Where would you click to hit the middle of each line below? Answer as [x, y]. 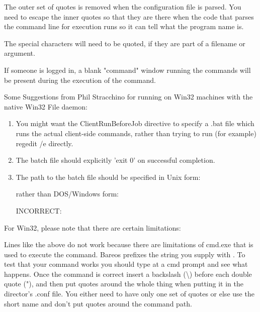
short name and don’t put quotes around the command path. [98, 303]
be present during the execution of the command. [80, 80]
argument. [20, 53]
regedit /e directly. [45, 143]
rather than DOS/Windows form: [67, 194]
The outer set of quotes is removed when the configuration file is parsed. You [123, 7]
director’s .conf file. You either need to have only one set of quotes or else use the [129, 294]
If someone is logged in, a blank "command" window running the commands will [127, 70]
